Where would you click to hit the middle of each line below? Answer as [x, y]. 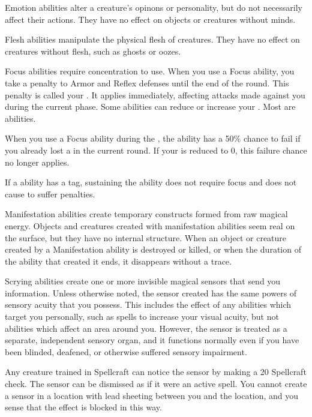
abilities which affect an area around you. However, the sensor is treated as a [146, 328]
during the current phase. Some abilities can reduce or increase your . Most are [150, 106]
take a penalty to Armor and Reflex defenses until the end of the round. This [147, 82]
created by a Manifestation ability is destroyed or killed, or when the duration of [153, 249]
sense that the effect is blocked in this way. [83, 407]
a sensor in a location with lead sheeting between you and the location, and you [152, 395]
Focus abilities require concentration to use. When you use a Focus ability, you [150, 71]
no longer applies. [37, 162]
